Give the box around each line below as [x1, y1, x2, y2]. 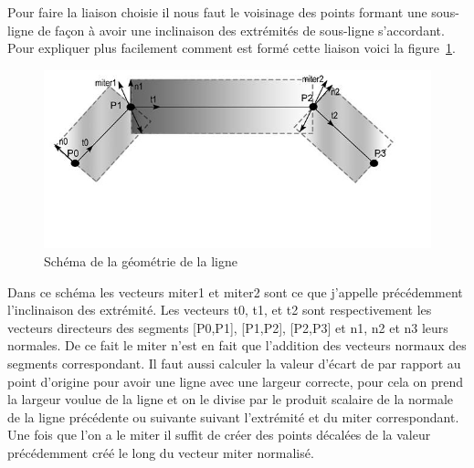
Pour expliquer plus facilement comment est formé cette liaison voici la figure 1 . [7, 38, 456, 57]
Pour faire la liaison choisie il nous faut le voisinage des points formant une [7, 3, 427, 21]
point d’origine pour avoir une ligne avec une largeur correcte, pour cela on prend [7, 371, 463, 390]
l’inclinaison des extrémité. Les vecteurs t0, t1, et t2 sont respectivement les [7, 300, 432, 319]
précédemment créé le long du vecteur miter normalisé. [7, 442, 314, 462]
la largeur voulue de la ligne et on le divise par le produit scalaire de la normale [7, 390, 454, 409]
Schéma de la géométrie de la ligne [44, 251, 237, 270]
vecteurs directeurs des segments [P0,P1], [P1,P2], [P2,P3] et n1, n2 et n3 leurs [7, 317, 448, 337]
